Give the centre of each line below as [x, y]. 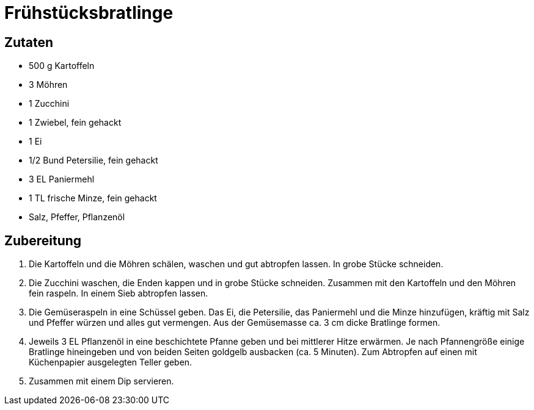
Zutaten [29, 42]
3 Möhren [48, 85]
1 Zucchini [49, 104]
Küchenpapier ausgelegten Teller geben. [111, 362]
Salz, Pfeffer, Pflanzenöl [77, 217]
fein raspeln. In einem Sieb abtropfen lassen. [119, 293]
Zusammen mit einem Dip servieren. [101, 381]
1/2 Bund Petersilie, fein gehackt [93, 160]
